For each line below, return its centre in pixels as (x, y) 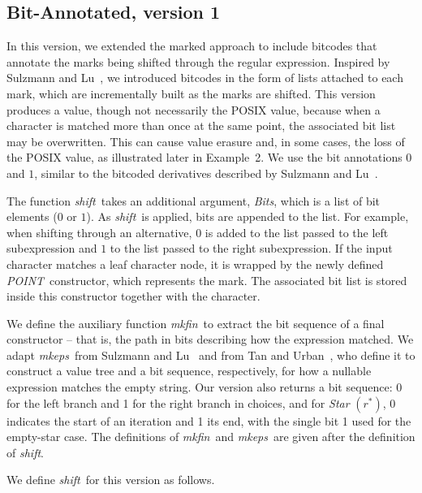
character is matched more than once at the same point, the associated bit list (201, 125)
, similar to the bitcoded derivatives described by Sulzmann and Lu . (206, 173)
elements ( (32, 216)
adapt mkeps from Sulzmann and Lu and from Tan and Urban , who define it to (211, 355)
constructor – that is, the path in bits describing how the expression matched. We (210, 339)
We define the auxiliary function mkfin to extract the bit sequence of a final (196, 323)
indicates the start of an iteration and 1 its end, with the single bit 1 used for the (209, 420)
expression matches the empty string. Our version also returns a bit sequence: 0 (205, 387)
